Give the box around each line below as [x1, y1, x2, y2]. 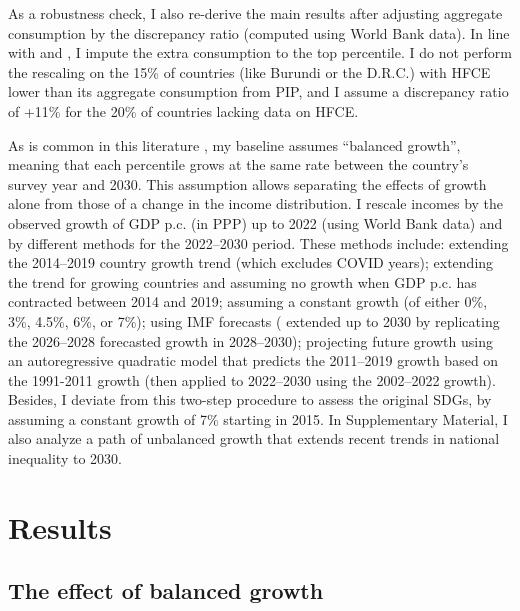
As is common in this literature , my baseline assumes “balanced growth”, [8, 134, 461, 155]
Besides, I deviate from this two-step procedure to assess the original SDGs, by [8, 389, 492, 410]
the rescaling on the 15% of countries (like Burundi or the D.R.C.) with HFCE [8, 61, 491, 82]
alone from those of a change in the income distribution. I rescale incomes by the [8, 193, 504, 214]
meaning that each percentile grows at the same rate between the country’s [8, 154, 469, 175]
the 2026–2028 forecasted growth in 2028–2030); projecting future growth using [8, 330, 493, 351]
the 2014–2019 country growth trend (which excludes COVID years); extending [8, 252, 494, 273]
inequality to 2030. [8, 448, 122, 469]
